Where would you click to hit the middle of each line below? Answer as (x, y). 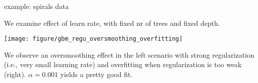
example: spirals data (36, 6)
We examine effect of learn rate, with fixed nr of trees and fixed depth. (112, 23)
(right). (15, 74)
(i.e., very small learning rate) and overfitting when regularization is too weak (123, 64)
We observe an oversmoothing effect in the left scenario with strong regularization (129, 54)
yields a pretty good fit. (96, 74)
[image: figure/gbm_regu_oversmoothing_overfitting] (93, 39)
